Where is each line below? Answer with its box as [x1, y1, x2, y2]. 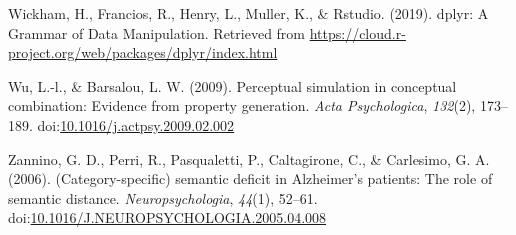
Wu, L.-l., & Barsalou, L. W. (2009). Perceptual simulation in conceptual [8, 75, 457, 96]
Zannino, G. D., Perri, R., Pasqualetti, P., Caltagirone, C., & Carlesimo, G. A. [8, 148, 490, 169]
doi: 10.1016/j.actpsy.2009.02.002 [37, 114, 235, 135]
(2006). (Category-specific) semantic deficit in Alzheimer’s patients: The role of [8, 168, 493, 189]
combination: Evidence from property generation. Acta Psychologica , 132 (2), [8, 95, 476, 116]
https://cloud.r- [309, 22, 406, 43]
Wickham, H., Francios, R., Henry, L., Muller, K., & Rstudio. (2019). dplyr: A [8, 3, 489, 23]
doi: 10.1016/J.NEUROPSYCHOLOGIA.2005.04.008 [8, 207, 327, 228]
